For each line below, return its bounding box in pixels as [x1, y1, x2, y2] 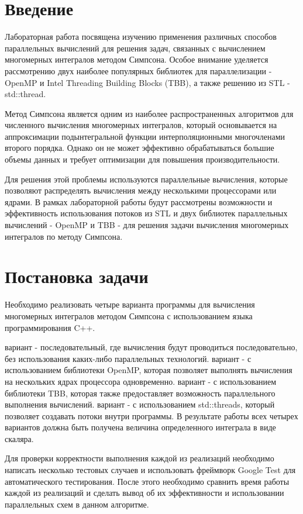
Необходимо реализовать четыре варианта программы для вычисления [5, 298, 255, 311]
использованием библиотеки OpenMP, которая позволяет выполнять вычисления [5, 364, 292, 376]
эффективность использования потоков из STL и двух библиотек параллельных [5, 207, 288, 219]
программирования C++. [5, 321, 95, 333]
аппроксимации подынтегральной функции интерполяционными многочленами [5, 130, 285, 142]
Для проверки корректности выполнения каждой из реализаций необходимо [5, 452, 274, 464]
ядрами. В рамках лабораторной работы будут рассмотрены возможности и [5, 195, 273, 208]
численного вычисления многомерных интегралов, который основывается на [5, 119, 277, 131]
